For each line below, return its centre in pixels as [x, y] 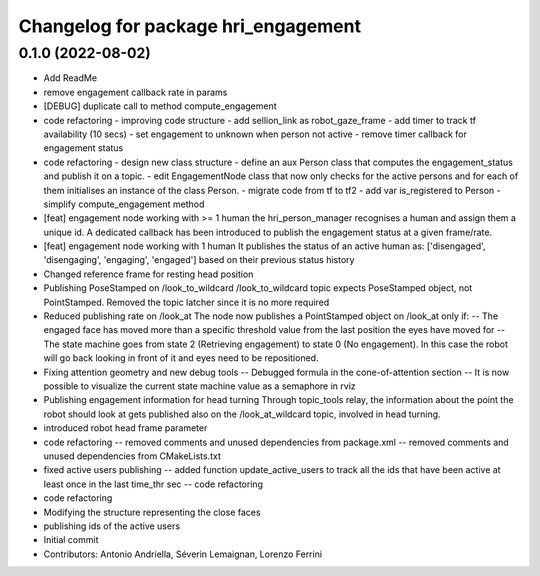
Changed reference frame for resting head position [148, 274]
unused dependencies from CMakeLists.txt [132, 456]
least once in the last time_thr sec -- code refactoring [153, 484]
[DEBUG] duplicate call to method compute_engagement [160, 106]
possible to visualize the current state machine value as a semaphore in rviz [200, 386]
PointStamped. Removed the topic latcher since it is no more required [186, 302]
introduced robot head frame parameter [125, 428]
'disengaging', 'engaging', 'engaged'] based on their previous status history [199, 260]
